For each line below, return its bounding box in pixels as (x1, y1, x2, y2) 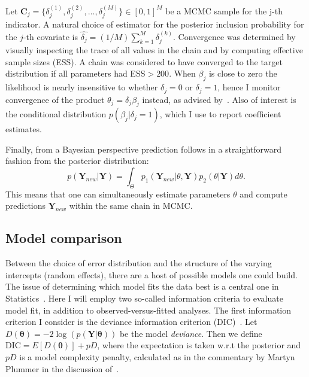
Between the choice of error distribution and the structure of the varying (5, 257, 272, 269)
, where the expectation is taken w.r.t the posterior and (97, 339, 301, 351)
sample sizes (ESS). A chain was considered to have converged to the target (5, 55, 283, 68)
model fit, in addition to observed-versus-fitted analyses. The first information (5, 303, 292, 316)
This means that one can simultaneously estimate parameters (5, 187, 231, 200)
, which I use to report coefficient (159, 108, 281, 120)
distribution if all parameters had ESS (5, 67, 146, 80)
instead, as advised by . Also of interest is (142, 93, 296, 105)
